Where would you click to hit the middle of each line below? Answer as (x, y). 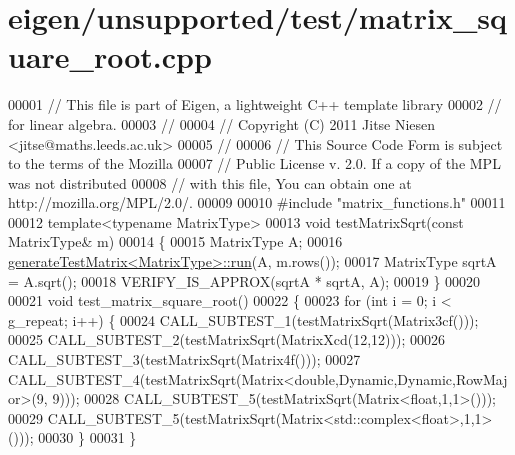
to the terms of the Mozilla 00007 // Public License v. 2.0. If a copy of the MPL (254, 163)
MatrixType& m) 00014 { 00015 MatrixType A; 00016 (175, 241)
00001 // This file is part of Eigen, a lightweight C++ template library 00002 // (255, 104)
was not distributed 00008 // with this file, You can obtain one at (210, 182)
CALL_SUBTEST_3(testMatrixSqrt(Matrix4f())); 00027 (184, 359)
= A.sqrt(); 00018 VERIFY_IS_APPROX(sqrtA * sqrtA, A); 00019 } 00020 (244, 280)
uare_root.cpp (110, 56)
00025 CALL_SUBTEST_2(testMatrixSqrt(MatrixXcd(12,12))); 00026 (226, 339)
